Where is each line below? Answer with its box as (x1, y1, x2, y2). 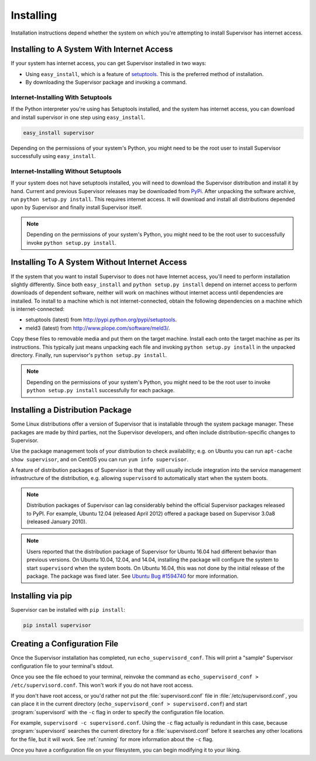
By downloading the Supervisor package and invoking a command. (25, 79, 187, 86)
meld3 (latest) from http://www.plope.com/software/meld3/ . (25, 324, 170, 331)
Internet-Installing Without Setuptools (11, 167, 122, 175)
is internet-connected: (11, 306, 64, 313)
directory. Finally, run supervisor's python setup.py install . (11, 352, 167, 359)
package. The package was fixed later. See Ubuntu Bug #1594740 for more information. (26, 573, 239, 580)
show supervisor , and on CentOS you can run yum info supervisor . (11, 455, 188, 462)
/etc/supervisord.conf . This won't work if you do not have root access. (11, 681, 193, 688)
